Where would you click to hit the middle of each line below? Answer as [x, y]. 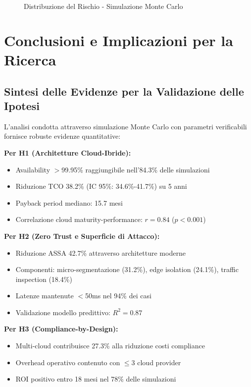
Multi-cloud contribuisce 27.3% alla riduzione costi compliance [110, 346]
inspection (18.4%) [44, 279]
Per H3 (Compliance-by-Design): [61, 329]
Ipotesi [22, 105]
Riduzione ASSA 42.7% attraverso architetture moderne [100, 252]
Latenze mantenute [45, 296]
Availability [33, 169]
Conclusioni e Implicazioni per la [119, 40]
